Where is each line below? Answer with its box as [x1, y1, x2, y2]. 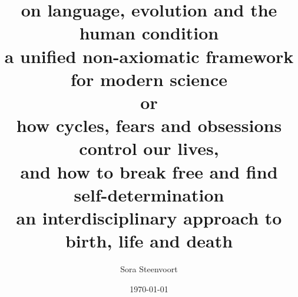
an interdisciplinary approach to [16, 205, 282, 229]
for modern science [71, 67, 227, 91]
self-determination [74, 182, 224, 206]
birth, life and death [65, 229, 233, 253]
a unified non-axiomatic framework [4, 44, 294, 68]
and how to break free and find [20, 159, 278, 183]
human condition [79, 21, 219, 45]
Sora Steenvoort [120, 263, 178, 275]
